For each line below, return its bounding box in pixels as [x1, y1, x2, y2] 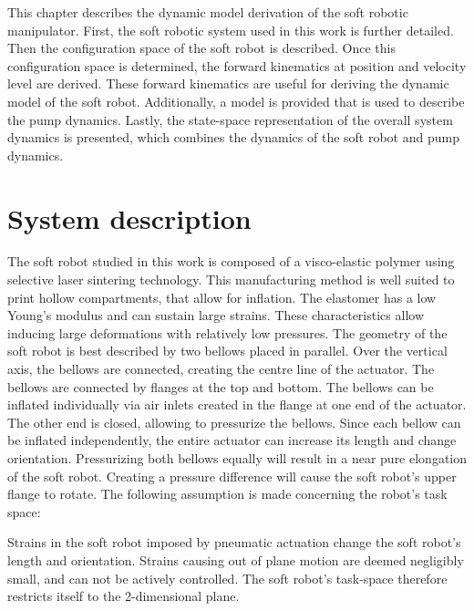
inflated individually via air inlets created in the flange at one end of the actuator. [7, 395, 467, 414]
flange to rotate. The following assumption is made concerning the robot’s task [7, 484, 448, 503]
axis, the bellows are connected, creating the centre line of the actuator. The [7, 359, 435, 378]
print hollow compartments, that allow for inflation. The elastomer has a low [7, 287, 437, 306]
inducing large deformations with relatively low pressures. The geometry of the [7, 323, 448, 342]
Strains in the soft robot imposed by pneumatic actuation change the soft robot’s [7, 533, 461, 552]
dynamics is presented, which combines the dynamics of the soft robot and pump [7, 128, 459, 147]
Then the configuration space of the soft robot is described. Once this [7, 38, 396, 57]
